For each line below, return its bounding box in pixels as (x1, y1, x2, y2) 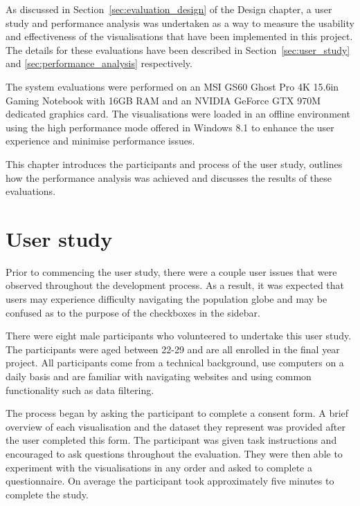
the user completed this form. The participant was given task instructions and (6, 433, 337, 447)
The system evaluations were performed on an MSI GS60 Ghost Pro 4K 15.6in (6, 79, 339, 93)
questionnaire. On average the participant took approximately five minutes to (6, 474, 334, 488)
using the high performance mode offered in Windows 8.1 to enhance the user (6, 120, 334, 134)
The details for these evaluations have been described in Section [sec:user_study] (6, 42, 350, 57)
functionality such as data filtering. (6, 382, 154, 397)
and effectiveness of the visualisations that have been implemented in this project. (6, 29, 353, 44)
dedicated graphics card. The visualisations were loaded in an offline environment (6, 106, 350, 121)
